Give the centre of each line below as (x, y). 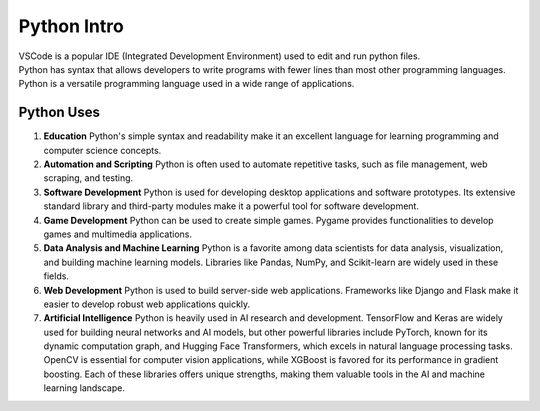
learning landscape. (84, 388)
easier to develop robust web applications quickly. (147, 304)
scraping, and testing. (88, 178)
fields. (56, 276)
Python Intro (71, 26)
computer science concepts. (102, 150)
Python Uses (59, 112)
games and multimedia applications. (117, 234)
